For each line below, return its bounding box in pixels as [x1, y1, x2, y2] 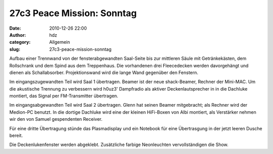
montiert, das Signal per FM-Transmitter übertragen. [9, 93, 118, 99]
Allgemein [49, 39, 70, 45]
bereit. [9, 132, 23, 138]
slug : [9, 46, 20, 52]
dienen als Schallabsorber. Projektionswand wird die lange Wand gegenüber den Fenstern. [9, 69, 199, 75]
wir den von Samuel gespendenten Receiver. [9, 116, 103, 122]
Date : [9, 25, 21, 31]
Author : [9, 32, 26, 38]
